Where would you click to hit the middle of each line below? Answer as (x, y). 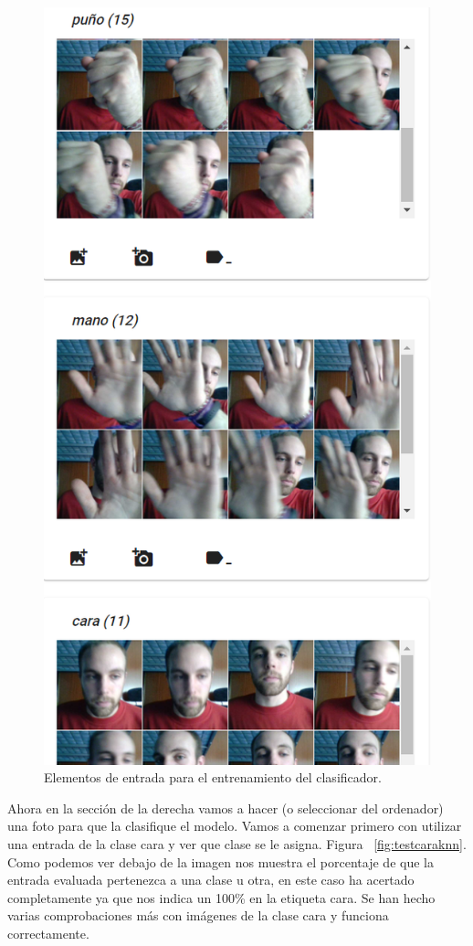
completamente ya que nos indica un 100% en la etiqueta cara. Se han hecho (221, 897)
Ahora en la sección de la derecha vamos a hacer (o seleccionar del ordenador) (226, 808)
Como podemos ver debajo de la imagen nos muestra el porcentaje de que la (221, 861)
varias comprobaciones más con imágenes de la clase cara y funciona (198, 915)
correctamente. (48, 933)
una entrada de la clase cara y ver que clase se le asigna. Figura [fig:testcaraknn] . (237, 843)
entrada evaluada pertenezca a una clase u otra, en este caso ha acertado (211, 880)
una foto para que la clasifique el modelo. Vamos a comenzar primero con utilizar (235, 826)
